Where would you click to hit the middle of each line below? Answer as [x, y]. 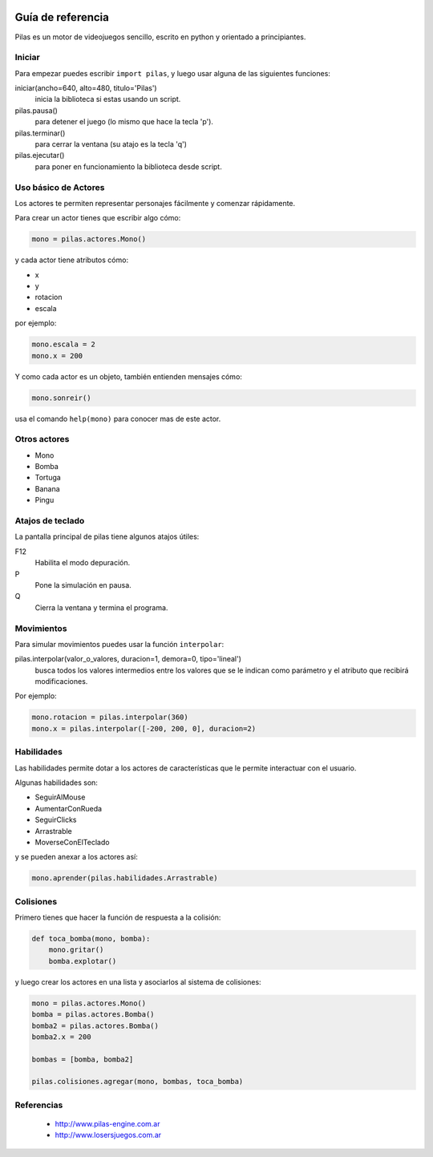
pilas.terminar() [40, 133]
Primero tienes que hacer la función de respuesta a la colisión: [118, 917]
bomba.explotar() [83, 961]
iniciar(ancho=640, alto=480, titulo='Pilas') [86, 88]
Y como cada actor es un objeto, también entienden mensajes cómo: [128, 376]
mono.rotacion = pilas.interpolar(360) [110, 717]
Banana [47, 488]
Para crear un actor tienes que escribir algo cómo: [98, 218]
